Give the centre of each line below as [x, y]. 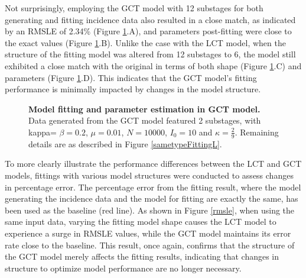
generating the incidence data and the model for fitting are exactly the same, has [152, 198]
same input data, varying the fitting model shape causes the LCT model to [141, 222]
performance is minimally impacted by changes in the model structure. [133, 89]
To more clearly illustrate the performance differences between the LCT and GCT [153, 164]
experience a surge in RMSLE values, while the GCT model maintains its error [148, 233]
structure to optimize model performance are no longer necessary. [123, 268]
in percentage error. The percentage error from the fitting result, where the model [153, 187]
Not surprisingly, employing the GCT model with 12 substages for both [134, 8]
